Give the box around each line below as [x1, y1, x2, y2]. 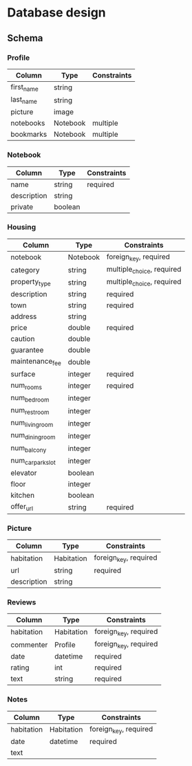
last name [10, 95, 38, 106]
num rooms [10, 380, 43, 391]
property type [10, 277, 52, 288]
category [10, 265, 40, 274]
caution [10, 334, 35, 344]
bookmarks [10, 129, 47, 139]
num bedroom [10, 393, 50, 404]
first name [10, 82, 39, 94]
